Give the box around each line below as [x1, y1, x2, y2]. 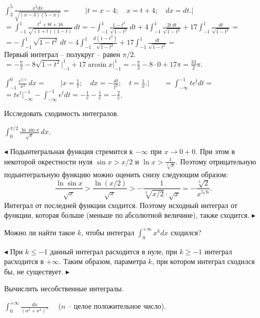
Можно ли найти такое [4, 227, 76, 237]
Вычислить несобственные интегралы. [4, 283, 124, 294]
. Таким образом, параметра [59, 256, 146, 267]
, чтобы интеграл [81, 227, 135, 237]
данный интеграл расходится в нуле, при [50, 246, 177, 256]
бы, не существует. [4, 266, 64, 276]
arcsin [88, 61, 107, 68]
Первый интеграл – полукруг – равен [4, 48, 120, 59]
